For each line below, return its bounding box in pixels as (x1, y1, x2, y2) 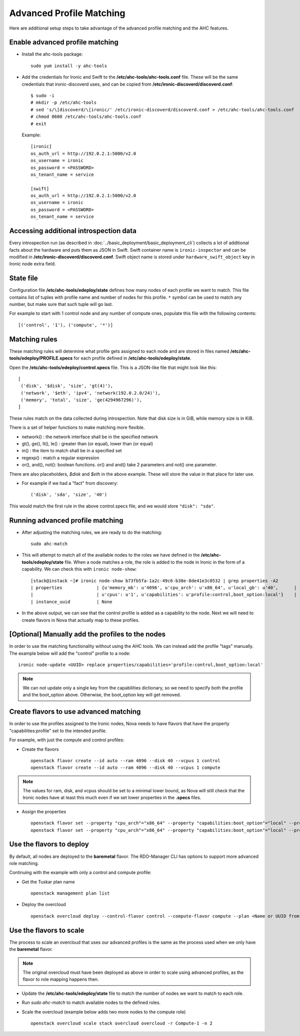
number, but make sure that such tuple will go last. (9, 301, 113, 307)
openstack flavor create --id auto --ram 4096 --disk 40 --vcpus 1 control (30, 758, 220, 763)
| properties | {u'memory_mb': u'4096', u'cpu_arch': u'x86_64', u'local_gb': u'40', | (30, 585, 297, 590)
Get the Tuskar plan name (21, 879, 75, 885)
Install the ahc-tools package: (21, 51, 83, 57)
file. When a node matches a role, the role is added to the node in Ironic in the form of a (64, 559, 245, 565)
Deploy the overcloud (21, 902, 66, 908)
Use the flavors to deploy (9, 840, 89, 848)
